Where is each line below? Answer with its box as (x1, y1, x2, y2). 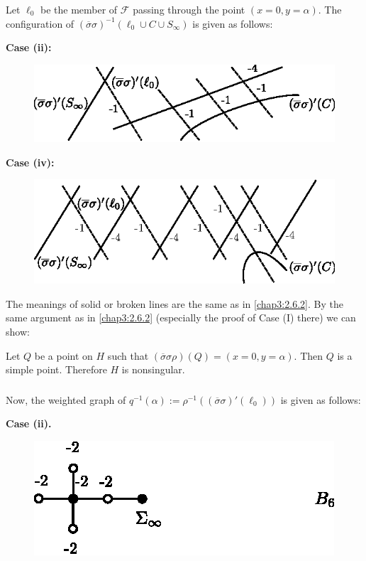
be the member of (40, 1, 118, 16)
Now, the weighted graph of (6, 392, 126, 407)
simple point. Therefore (6, 362, 107, 377)
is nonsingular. (121, 362, 185, 377)
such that (107, 348, 149, 363)
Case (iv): (6, 154, 55, 169)
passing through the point (133, 1, 245, 16)
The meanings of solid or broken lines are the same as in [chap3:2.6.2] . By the (6, 296, 343, 311)
